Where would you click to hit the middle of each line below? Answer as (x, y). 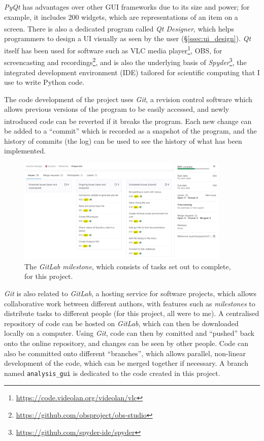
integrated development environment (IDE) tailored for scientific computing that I (132, 72)
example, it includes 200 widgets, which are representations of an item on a (121, 17)
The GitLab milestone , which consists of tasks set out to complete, (128, 266)
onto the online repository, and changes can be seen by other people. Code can (126, 343)
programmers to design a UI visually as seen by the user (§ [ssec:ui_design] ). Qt (128, 38)
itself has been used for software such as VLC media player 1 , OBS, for (113, 50)
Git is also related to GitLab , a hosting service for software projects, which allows (130, 293)
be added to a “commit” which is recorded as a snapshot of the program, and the (130, 131)
